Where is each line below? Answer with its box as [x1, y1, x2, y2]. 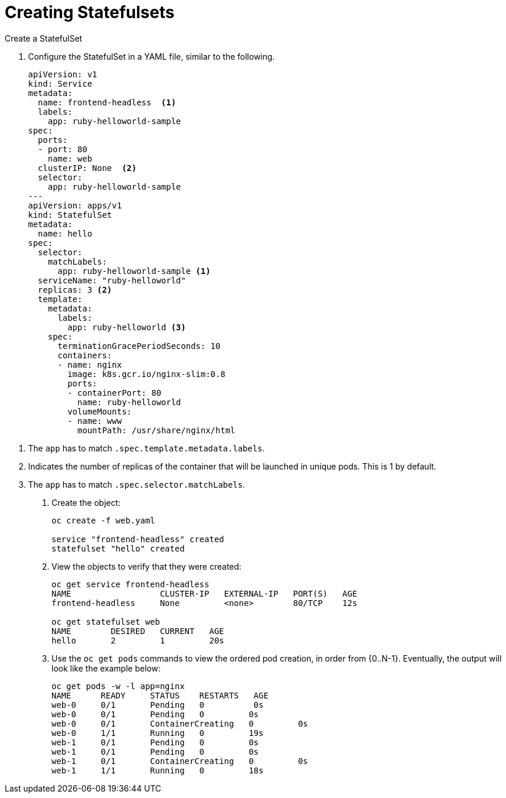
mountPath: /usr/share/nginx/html [77, 425, 236, 435]
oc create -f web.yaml [51, 515, 156, 525]
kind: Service [28, 78, 92, 88]
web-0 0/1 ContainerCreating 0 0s [51, 718, 308, 728]
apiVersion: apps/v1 [28, 200, 122, 210]
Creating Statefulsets [5, 2, 175, 22]
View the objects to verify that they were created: [51, 561, 242, 571]
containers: [57, 350, 112, 360]
